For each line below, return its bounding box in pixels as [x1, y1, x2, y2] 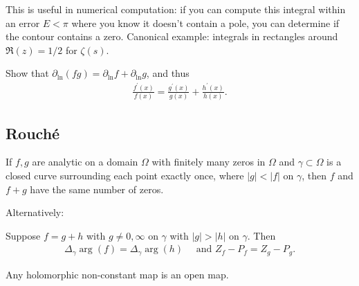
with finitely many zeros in [151, 154, 266, 169]
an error [6, 15, 40, 30]
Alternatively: [6, 205, 64, 220]
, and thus [146, 66, 190, 80]
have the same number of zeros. [30, 181, 164, 196]
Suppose [6, 228, 41, 242]
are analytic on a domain [32, 154, 138, 169]
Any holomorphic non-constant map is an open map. [6, 267, 229, 281]
